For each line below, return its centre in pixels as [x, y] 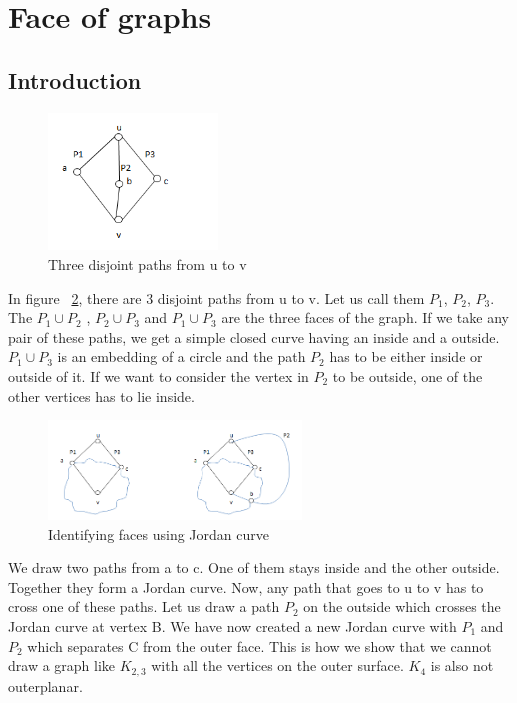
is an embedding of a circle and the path [181, 356]
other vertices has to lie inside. [101, 395]
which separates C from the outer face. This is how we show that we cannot [259, 645]
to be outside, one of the [407, 375]
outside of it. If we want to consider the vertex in [158, 375]
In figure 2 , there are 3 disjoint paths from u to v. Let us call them [216, 297]
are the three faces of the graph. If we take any [365, 317]
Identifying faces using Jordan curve [158, 533]
